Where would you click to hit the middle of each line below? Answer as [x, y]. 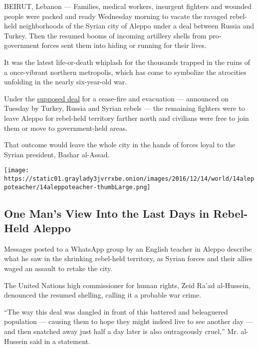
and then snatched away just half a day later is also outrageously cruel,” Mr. [121, 331]
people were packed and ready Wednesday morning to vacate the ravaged [116, 16]
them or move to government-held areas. [66, 128]
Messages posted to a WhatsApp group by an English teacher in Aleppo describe [128, 248]
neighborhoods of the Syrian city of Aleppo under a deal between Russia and [137, 26]
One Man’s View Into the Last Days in [107, 213]
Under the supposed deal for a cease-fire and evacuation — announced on [116, 98]
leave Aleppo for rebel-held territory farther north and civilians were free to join [127, 118]
